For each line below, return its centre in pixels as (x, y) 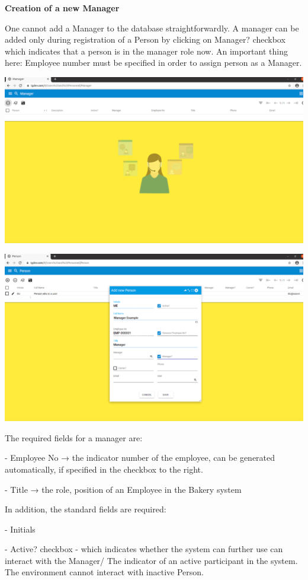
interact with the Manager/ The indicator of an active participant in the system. (151, 560)
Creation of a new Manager (62, 8)
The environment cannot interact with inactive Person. (104, 572)
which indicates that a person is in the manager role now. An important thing (146, 51)
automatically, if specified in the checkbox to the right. (104, 469)
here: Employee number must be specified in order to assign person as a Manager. (153, 63)
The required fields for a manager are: (74, 437)
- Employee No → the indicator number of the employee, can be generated (140, 458)
